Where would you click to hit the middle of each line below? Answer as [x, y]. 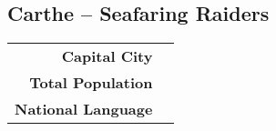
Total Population [91, 83]
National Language [84, 109]
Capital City [107, 56]
